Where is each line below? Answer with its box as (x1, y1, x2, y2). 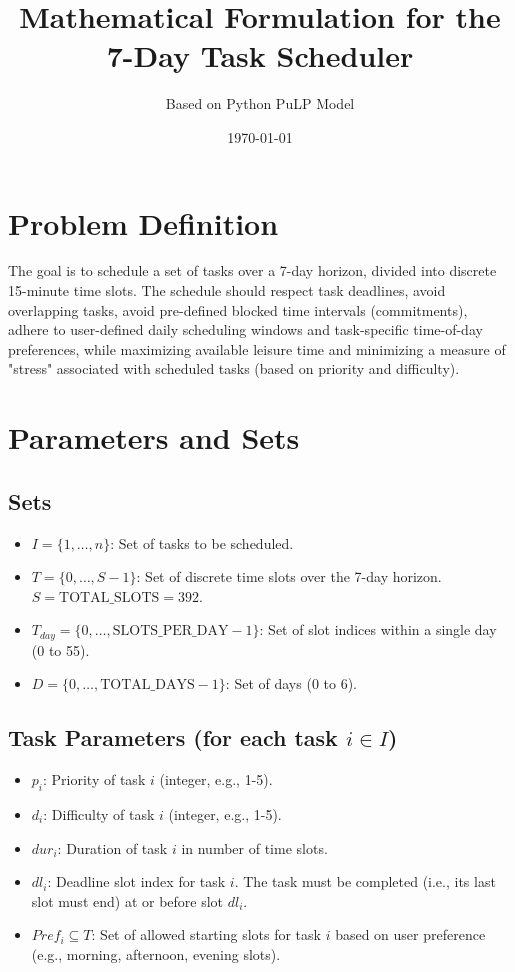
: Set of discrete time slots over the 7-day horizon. (136, 566, 442, 587)
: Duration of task (57, 837, 168, 858)
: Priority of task (43, 769, 146, 790)
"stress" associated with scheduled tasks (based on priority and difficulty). (8, 358, 460, 379)
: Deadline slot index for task (47, 871, 226, 892)
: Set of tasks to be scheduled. (110, 532, 294, 553)
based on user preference (335, 924, 486, 945)
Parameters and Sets (8, 417, 300, 458)
